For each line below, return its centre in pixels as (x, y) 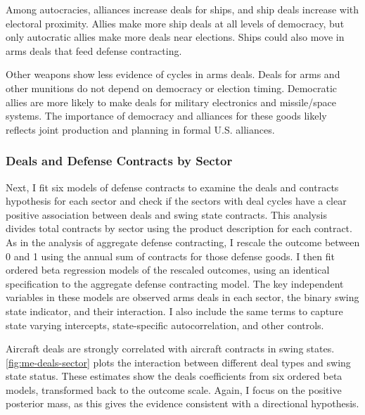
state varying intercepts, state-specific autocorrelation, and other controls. (165, 325)
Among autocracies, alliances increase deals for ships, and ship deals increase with (182, 9)
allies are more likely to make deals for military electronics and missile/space (171, 102)
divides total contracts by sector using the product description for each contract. (179, 228)
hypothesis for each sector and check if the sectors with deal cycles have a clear (176, 201)
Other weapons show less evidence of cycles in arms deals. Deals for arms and (173, 74)
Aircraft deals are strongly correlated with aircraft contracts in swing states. (170, 349)
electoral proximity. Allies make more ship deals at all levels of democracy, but (175, 23)
